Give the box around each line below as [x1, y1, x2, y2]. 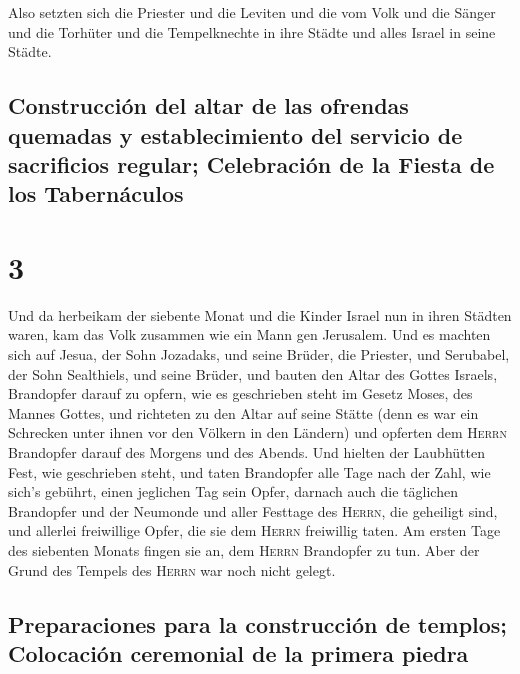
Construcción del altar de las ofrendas [8, 90, 409, 121]
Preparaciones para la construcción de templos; [8, 608, 508, 639]
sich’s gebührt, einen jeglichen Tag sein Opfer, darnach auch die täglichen [8, 481, 458, 502]
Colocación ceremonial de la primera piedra [8, 637, 469, 668]
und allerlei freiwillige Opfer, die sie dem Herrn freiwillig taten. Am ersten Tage [8, 520, 501, 541]
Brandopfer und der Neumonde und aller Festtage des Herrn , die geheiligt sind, [8, 500, 498, 521]
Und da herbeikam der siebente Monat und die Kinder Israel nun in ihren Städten [8, 304, 512, 325]
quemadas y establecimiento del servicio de [8, 119, 463, 150]
